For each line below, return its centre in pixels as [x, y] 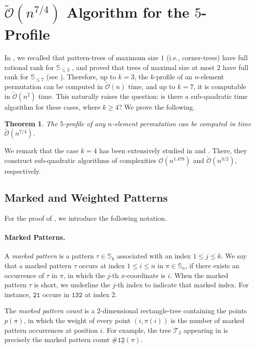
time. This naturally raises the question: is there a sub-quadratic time [143, 96]
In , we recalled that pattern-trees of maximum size [81, 58]
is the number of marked [208, 320]
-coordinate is [145, 275]
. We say [234, 256]
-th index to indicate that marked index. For [182, 285]
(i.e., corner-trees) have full [207, 58]
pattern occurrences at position [51, 330]
